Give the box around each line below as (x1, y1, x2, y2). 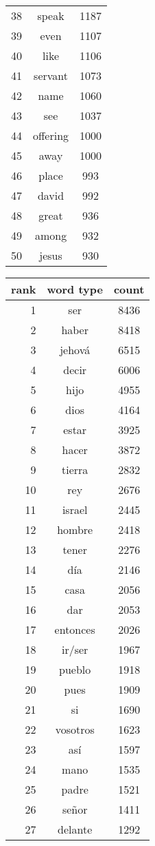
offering (33, 127, 69, 143)
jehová (60, 342, 91, 358)
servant (34, 68, 68, 83)
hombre (57, 522, 93, 537)
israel (62, 502, 88, 517)
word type (47, 281, 103, 297)
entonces (54, 621, 95, 637)
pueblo (59, 661, 91, 677)
